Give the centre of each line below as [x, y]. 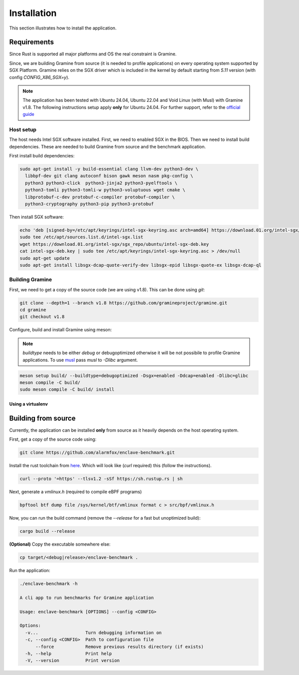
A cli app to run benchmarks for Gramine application [87, 598]
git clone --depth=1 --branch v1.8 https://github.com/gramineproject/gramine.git [124, 303]
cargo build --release [47, 531]
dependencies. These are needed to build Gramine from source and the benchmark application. [108, 146]
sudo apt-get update [45, 258]
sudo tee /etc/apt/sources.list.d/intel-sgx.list [81, 237]
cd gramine [33, 310]
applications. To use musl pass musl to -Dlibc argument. [80, 360]
